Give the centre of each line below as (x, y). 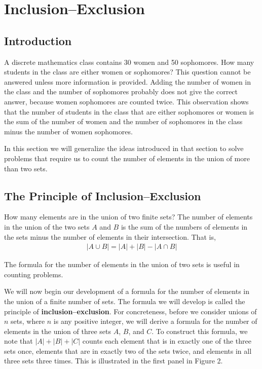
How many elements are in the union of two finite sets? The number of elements (128, 217)
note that (18, 341)
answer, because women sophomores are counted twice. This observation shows (126, 101)
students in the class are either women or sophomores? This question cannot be (127, 72)
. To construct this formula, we (200, 331)
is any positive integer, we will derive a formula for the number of (155, 321)
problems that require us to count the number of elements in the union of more (127, 158)
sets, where (28, 321)
